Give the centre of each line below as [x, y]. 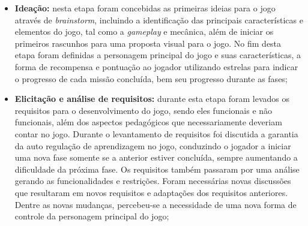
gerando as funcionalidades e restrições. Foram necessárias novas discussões [153, 181]
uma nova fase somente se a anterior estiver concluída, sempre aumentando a [156, 157]
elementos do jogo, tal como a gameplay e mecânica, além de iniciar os [144, 31]
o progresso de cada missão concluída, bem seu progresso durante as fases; [151, 78]
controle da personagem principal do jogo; [92, 216]
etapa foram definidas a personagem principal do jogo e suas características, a [158, 55]
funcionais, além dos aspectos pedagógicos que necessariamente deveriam [148, 122]
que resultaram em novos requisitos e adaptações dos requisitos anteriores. [151, 192]
